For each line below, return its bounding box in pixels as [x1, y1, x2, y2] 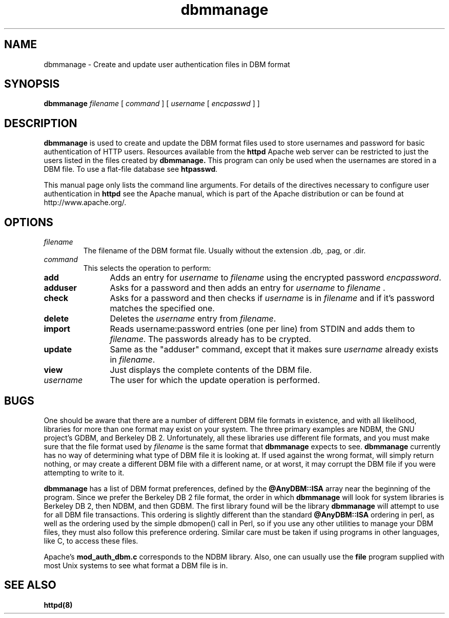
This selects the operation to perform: [83, 264, 211, 273]
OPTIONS [4, 215, 53, 229]
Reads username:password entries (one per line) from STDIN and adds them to [110, 324, 415, 334]
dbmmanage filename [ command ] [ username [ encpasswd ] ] [44, 99, 260, 108]
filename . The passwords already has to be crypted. [110, 334, 311, 345]
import [44, 324, 70, 334]
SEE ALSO [4, 579, 56, 592]
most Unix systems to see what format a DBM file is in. [44, 561, 228, 570]
